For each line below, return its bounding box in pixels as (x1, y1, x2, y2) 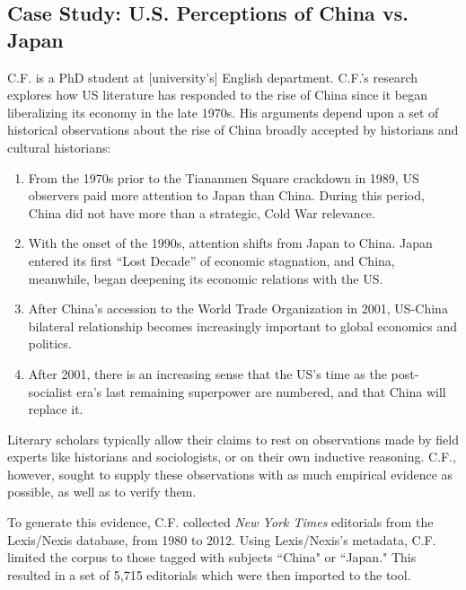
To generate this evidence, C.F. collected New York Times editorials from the (7, 513, 434, 532)
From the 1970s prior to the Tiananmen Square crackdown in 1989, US (28, 168, 419, 187)
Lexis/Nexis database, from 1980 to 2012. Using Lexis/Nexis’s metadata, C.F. (7, 530, 436, 549)
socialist (28, 382, 73, 401)
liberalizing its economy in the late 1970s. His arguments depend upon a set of (7, 102, 439, 121)
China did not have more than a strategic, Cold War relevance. (28, 203, 375, 222)
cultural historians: (7, 137, 111, 156)
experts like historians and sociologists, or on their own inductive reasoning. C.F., (7, 447, 456, 466)
